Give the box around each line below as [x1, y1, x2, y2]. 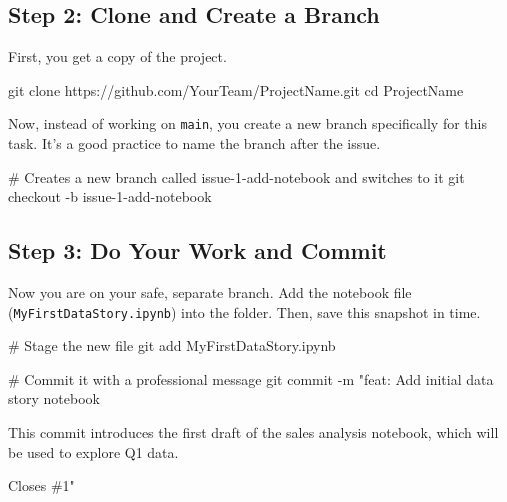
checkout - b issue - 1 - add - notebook [8, 186, 212, 207]
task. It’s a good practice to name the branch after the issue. [8, 133, 381, 154]
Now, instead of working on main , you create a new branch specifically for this [8, 113, 487, 134]
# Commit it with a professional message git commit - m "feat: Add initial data [8, 368, 494, 389]
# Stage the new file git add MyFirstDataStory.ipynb [8, 335, 336, 356]
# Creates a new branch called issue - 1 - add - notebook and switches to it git [8, 166, 465, 187]
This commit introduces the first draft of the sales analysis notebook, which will [8, 422, 499, 443]
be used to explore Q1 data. [8, 441, 179, 462]
